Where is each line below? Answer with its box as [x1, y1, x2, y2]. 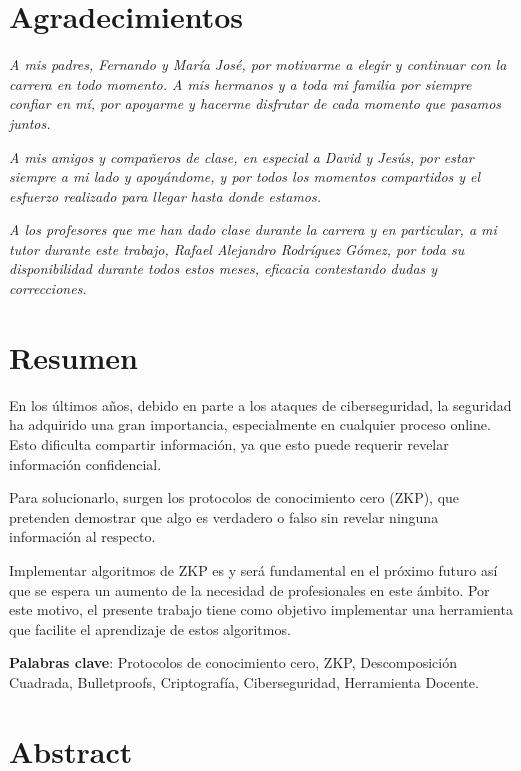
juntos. [9, 112, 51, 133]
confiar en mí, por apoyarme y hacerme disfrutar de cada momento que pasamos [9, 93, 502, 114]
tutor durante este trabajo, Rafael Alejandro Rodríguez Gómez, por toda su [9, 238, 465, 259]
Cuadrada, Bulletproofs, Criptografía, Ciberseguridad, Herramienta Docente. [9, 671, 479, 692]
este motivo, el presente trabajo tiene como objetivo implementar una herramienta [9, 599, 513, 620]
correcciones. [9, 278, 87, 299]
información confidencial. [9, 453, 162, 474]
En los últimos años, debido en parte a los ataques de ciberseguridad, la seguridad [9, 394, 512, 415]
